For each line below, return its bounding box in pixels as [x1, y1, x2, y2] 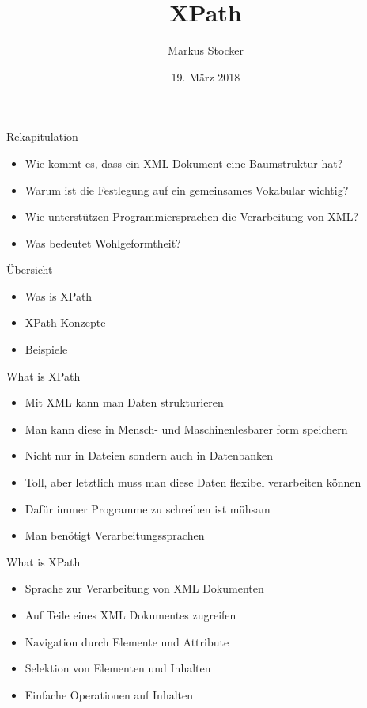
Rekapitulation [6, 128, 78, 145]
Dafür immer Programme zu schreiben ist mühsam [25, 500, 271, 517]
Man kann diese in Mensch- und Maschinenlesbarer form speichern [25, 420, 348, 437]
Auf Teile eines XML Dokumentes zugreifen [25, 607, 236, 623]
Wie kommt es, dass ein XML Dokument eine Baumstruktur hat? [25, 154, 343, 171]
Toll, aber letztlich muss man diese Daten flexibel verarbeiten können [25, 474, 361, 490]
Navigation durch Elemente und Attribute [25, 633, 229, 649]
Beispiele [25, 341, 68, 358]
